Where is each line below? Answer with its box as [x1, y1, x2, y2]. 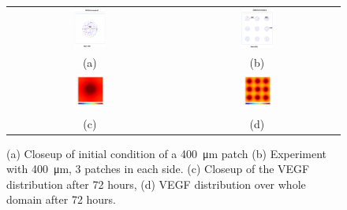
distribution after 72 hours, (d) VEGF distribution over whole [6, 175, 306, 192]
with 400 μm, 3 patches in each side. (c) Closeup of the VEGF [6, 160, 310, 177]
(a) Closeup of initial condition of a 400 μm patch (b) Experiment [6, 145, 327, 161]
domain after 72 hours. [6, 191, 117, 208]
